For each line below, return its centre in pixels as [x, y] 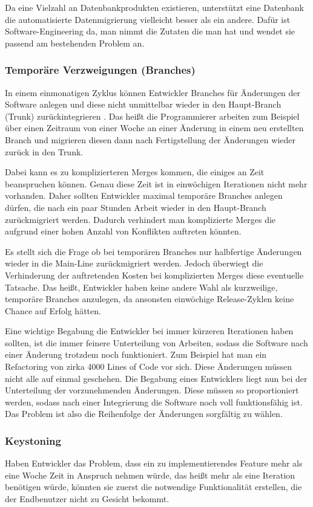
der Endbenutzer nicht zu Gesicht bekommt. [87, 499]
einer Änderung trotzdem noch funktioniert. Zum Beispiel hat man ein [136, 354]
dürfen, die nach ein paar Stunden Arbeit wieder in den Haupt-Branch [136, 207]
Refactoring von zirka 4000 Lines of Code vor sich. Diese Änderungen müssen [148, 367]
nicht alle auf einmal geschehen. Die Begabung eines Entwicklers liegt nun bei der [156, 378]
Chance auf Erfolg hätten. [53, 310]
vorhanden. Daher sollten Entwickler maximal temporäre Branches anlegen [144, 195]
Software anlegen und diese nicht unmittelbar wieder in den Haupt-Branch [143, 104]
